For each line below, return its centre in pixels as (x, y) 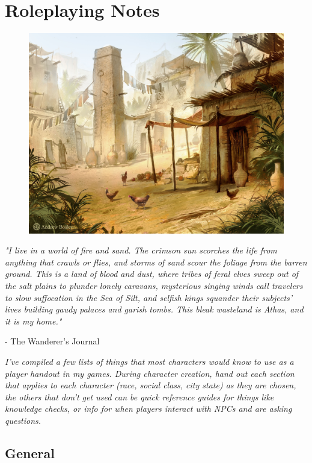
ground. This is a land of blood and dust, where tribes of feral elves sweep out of (152, 274)
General (30, 452)
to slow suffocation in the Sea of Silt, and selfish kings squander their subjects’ (149, 297)
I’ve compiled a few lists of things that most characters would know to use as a (149, 361)
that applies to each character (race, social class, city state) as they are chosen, (151, 385)
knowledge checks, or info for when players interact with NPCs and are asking (148, 409)
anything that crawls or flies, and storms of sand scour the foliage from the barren (156, 262)
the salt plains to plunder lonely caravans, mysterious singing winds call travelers (154, 285)
